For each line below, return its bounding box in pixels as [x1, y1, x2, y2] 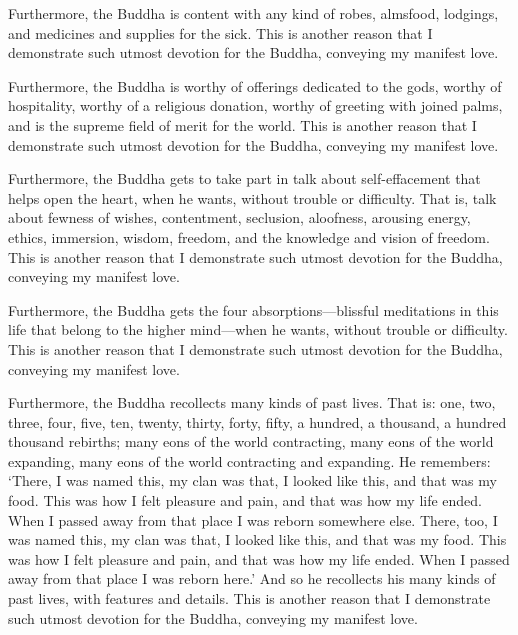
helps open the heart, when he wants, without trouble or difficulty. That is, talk [8, 187, 497, 208]
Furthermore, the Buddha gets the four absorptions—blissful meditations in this [8, 299, 499, 320]
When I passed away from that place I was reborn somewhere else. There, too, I [8, 509, 498, 530]
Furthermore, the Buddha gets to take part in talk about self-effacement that [8, 168, 481, 189]
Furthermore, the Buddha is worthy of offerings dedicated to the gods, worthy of [8, 75, 502, 96]
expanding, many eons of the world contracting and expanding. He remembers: [8, 450, 491, 471]
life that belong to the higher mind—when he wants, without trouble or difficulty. [8, 319, 508, 340]
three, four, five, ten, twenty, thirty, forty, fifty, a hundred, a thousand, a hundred [8, 411, 507, 432]
